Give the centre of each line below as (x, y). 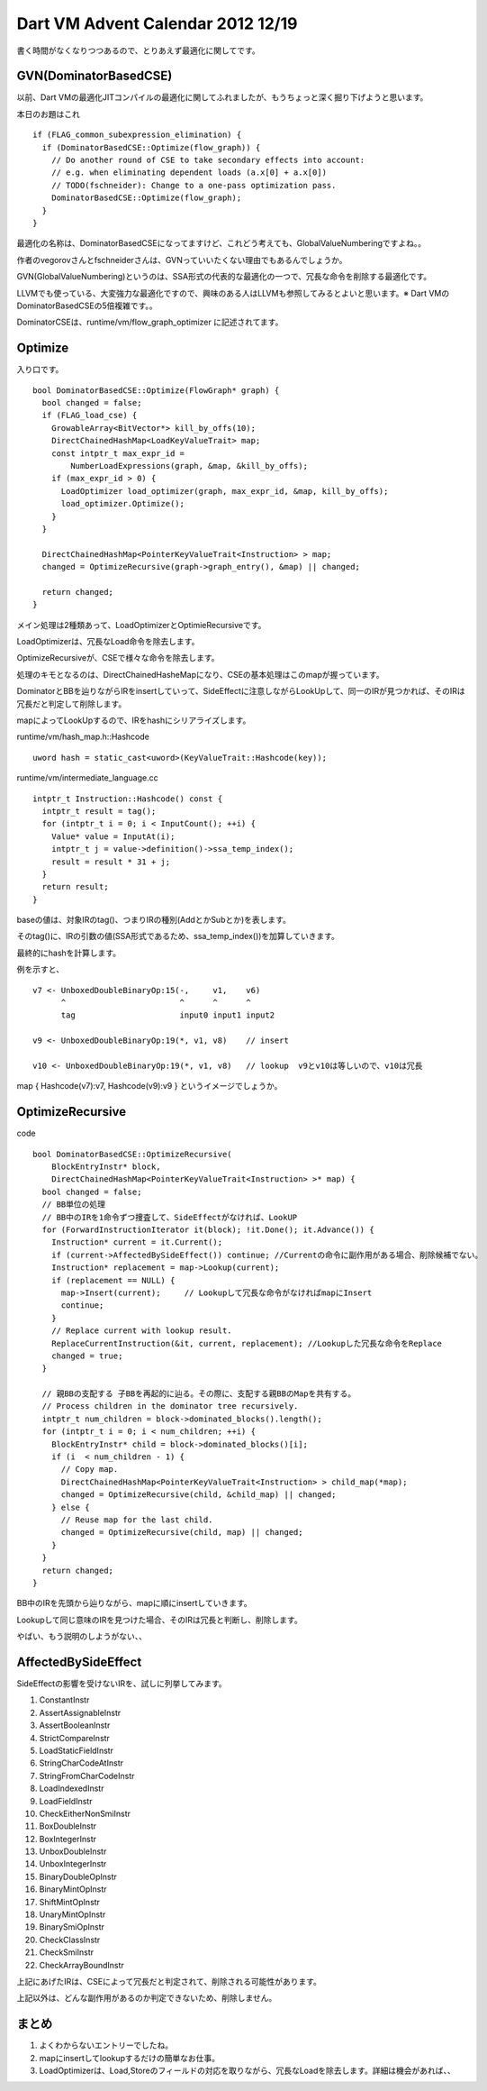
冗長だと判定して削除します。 (72, 704)
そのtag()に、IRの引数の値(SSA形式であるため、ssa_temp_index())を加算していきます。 (178, 936)
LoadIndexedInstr (72, 1788)
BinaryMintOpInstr (73, 1889)
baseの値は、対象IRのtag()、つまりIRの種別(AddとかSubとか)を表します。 (154, 920)
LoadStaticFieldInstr (77, 1750)
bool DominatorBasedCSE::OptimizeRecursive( (133, 1154)
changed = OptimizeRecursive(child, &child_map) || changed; (198, 1495)
